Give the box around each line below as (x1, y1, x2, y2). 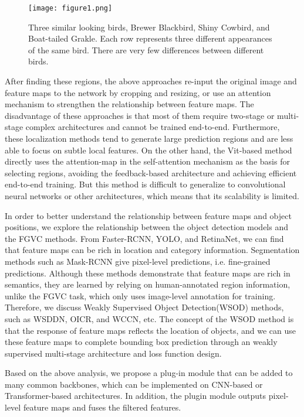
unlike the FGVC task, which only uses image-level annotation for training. (5, 289, 276, 302)
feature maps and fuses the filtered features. (23, 401, 181, 413)
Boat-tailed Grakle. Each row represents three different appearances (28, 32, 272, 45)
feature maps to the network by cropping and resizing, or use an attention (5, 86, 271, 98)
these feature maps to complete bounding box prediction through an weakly (5, 336, 278, 348)
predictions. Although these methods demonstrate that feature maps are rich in (5, 266, 291, 279)
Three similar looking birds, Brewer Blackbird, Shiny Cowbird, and (28, 20, 270, 33)
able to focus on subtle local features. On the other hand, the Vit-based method (5, 143, 292, 156)
